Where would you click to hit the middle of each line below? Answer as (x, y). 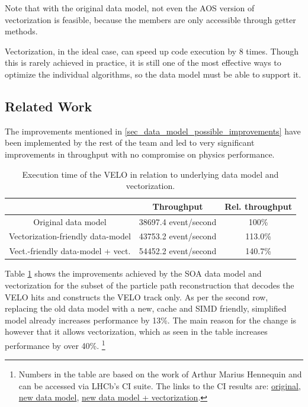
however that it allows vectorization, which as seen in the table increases (136, 331)
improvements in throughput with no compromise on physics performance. (140, 154)
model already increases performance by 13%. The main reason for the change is (151, 320)
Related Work (49, 106)
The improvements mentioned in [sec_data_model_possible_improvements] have (153, 131)
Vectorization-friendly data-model (70, 236)
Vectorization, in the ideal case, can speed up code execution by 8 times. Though (152, 51)
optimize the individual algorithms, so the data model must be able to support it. (153, 74)
